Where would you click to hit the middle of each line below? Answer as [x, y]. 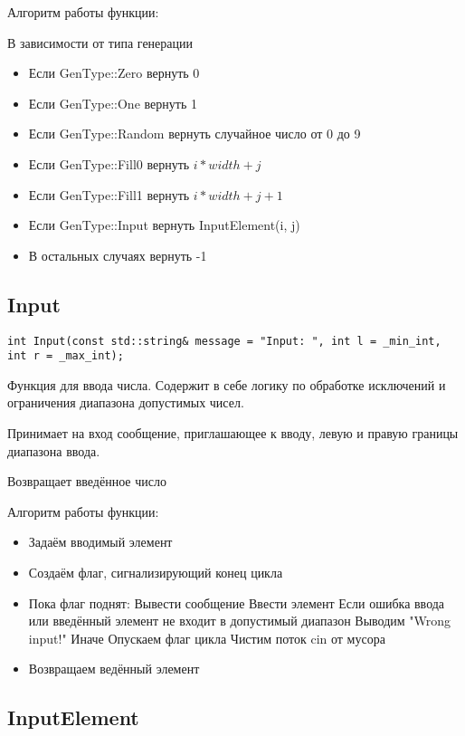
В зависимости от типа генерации [100, 42]
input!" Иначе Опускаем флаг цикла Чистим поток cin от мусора [207, 638]
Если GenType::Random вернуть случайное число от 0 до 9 [195, 134]
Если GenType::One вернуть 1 [113, 103]
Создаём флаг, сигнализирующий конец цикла [156, 573]
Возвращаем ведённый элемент [114, 669]
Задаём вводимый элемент [100, 542]
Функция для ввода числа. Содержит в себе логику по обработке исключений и [227, 384]
